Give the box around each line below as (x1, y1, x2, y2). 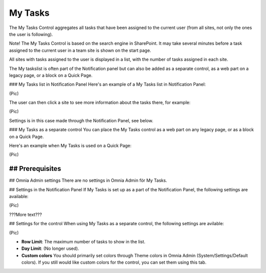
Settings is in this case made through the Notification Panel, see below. (9, 117, 154, 123)
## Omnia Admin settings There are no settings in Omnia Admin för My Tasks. (9, 177, 167, 183)
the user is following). (9, 31, 53, 37)
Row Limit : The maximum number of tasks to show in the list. (21, 239, 145, 245)
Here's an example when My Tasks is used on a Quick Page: (9, 143, 132, 149)
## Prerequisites (9, 165, 62, 173)
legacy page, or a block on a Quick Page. (9, 72, 93, 78)
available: (9, 194, 29, 200)
